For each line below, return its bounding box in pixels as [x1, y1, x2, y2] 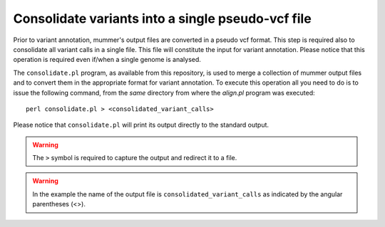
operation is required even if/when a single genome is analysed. [13, 56, 201, 64]
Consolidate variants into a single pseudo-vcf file [13, 11, 312, 26]
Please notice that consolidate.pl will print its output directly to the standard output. [13, 121, 269, 130]
